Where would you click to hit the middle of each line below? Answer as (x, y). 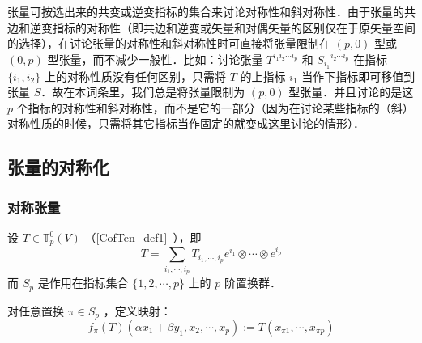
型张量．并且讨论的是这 (351, 92)
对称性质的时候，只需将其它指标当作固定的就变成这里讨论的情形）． (186, 123)
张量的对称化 (58, 167)
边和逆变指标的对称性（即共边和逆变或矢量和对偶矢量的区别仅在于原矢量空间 (211, 27)
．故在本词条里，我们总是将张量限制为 (143, 92)
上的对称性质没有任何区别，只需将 (135, 76)
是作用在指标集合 (83, 283)
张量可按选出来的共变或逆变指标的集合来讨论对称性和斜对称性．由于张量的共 (211, 11)
